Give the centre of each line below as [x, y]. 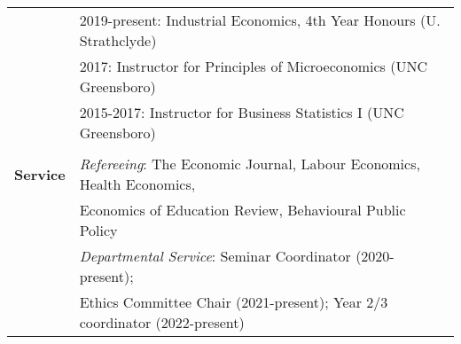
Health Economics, [137, 184]
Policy [98, 230]
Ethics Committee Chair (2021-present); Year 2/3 [234, 302]
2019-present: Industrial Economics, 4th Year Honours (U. [260, 20]
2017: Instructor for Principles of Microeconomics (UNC [253, 66]
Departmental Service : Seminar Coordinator [215, 256]
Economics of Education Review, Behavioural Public [242, 210]
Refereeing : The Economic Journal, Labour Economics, [250, 164]
